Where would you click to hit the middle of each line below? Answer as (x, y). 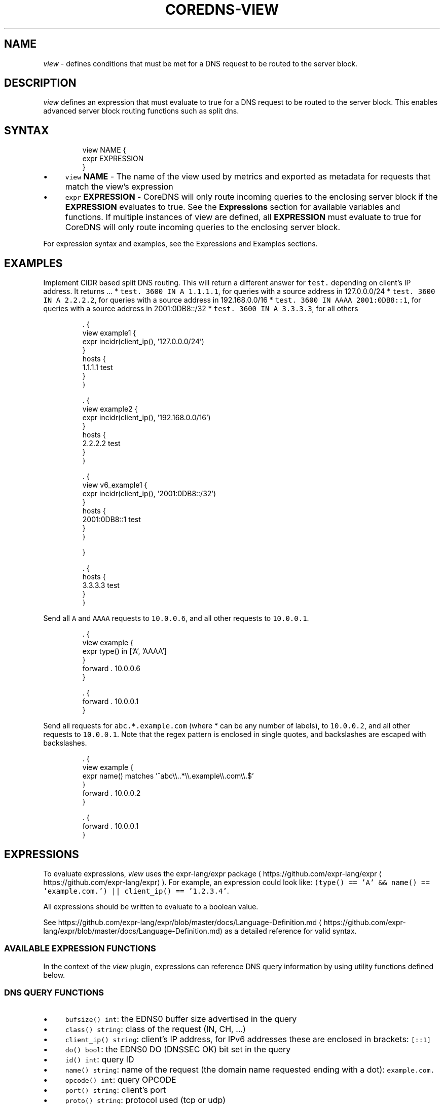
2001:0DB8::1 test (112, 520)
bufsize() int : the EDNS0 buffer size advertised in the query (181, 1019)
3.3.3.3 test (101, 585)
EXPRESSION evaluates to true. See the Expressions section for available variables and (233, 207)
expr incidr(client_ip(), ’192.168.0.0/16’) (146, 418)
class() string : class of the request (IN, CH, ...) (155, 1029)
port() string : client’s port (116, 1090)
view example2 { (110, 409)
